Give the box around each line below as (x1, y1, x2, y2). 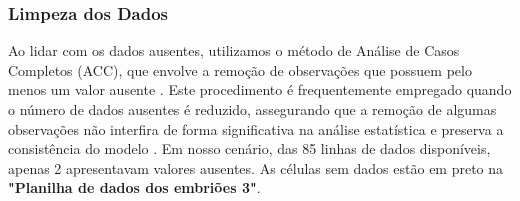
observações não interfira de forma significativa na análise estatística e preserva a (8, 118, 504, 139)
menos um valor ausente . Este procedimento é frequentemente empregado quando (8, 79, 512, 100)
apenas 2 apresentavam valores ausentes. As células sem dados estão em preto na (8, 157, 504, 178)
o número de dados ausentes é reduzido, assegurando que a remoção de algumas (8, 99, 497, 119)
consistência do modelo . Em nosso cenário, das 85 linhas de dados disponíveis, (8, 138, 491, 159)
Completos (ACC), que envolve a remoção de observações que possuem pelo (8, 59, 472, 80)
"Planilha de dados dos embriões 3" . (8, 177, 261, 198)
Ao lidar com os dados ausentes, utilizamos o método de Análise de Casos (8, 40, 460, 61)
